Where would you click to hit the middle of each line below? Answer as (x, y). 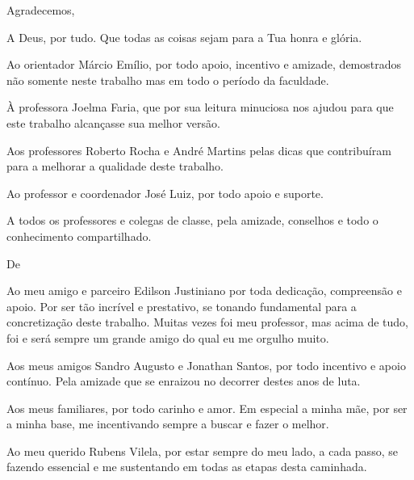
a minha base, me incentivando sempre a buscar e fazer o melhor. (168, 424)
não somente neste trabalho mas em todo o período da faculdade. (168, 80)
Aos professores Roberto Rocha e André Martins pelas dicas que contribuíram (199, 150)
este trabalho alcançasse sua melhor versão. (113, 122)
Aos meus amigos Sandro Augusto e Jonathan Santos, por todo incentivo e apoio (206, 365)
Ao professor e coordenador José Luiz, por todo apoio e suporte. (165, 193)
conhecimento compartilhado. (79, 236)
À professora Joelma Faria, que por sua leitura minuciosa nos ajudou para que (200, 107)
